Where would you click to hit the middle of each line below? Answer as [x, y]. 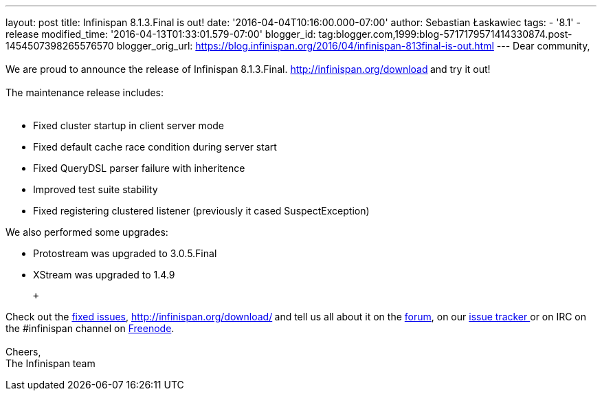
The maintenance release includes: [85, 92]
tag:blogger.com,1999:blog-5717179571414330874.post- [445, 34]
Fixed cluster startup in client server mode [129, 125]
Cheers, [23, 352]
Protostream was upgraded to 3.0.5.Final [125, 253]
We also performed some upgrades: [87, 232]
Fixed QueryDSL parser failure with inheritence [139, 168]
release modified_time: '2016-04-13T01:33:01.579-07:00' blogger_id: [161, 34]
